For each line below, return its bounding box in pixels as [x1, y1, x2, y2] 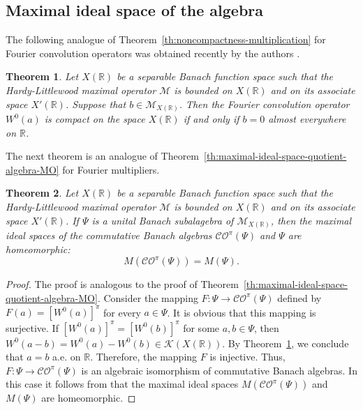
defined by [277, 290, 322, 305]
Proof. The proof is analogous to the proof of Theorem [6, 277, 239, 291]
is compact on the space [44, 112, 145, 126]
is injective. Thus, [209, 349, 286, 364]
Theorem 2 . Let [6, 185, 79, 200]
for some [183, 320, 220, 335]
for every [103, 305, 141, 319]
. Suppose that [65, 96, 126, 111]
